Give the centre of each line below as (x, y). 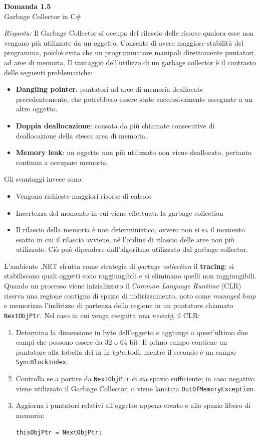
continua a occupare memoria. (62, 162)
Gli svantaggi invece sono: (44, 179)
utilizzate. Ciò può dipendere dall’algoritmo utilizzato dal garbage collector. (132, 249)
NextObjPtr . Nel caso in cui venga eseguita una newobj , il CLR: (102, 315)
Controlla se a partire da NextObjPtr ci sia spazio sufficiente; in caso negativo (135, 378)
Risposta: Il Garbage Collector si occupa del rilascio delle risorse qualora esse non (129, 33)
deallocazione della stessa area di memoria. (81, 135)
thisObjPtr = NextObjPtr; (59, 433)
